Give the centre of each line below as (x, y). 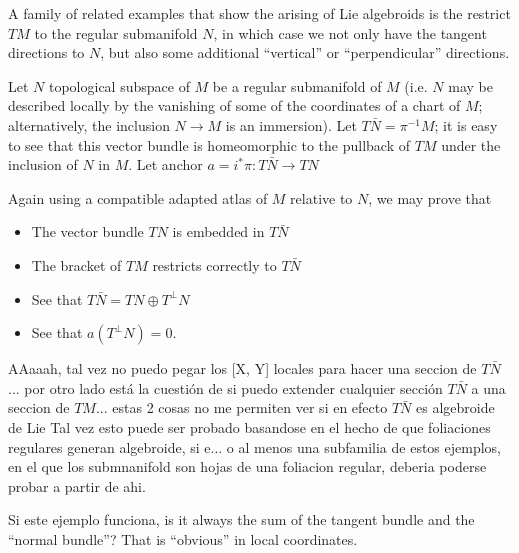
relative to (321, 197)
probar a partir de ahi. (77, 485)
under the (471, 144)
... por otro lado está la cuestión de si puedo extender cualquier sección (225, 387)
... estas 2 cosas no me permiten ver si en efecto (241, 407)
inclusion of (43, 164)
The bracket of (76, 264)
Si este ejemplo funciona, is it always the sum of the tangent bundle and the (241, 519)
